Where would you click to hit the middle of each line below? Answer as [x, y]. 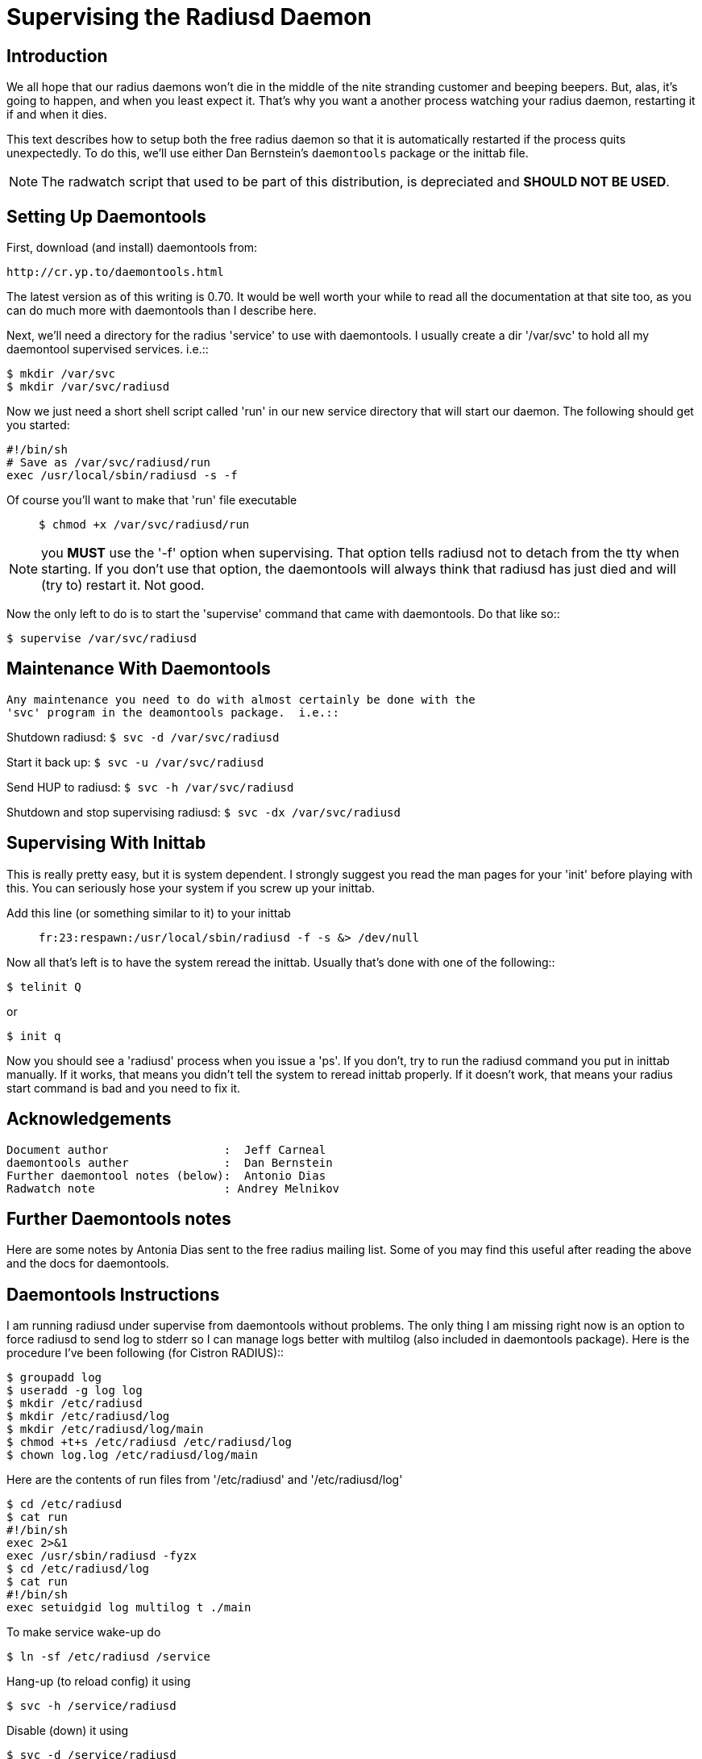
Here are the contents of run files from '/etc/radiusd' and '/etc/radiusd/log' [205, 1480]
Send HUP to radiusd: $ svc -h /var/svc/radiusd [150, 787]
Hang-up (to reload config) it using [99, 1682]
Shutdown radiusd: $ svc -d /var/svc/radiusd [143, 737]
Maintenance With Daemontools [139, 669]
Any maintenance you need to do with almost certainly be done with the [241, 699]
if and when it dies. [57, 115]
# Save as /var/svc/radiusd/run [108, 463]
